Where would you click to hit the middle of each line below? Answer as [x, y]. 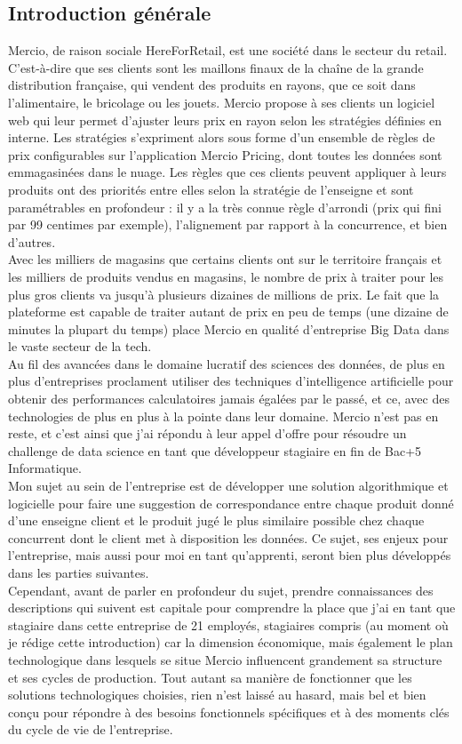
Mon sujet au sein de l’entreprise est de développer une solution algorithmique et [228, 486]
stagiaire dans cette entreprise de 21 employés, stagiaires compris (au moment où [228, 624]
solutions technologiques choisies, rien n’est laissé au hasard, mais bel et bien [217, 695]
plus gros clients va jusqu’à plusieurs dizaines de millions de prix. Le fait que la [224, 294]
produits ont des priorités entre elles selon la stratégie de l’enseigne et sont [211, 189]
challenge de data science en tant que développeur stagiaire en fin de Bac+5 [215, 450]
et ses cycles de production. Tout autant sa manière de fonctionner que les [210, 677]
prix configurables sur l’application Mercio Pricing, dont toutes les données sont [225, 154]
